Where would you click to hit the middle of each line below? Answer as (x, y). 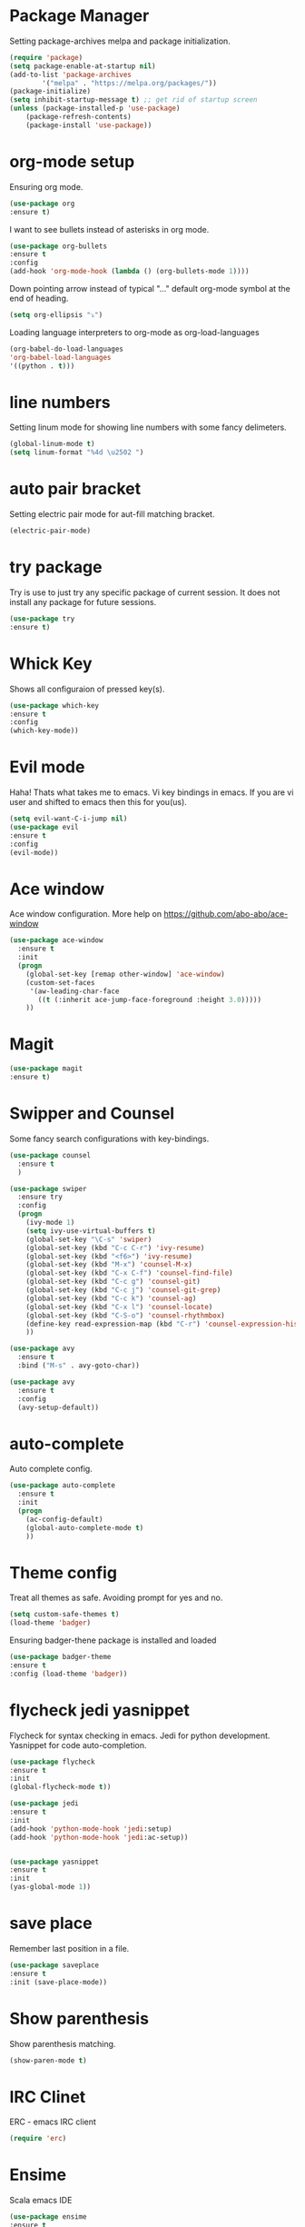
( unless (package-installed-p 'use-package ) (95, 109)
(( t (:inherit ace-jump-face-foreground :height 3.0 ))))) (149, 999)
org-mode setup (72, 162)
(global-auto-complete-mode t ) (85, 1527)
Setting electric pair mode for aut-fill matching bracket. (112, 514)
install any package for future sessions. (83, 601)
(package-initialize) (50, 92)
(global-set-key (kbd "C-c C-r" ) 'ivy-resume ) (115, 1248)
